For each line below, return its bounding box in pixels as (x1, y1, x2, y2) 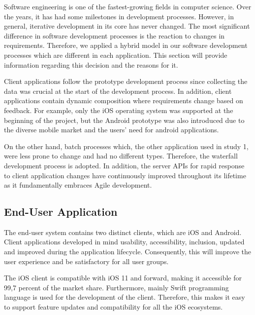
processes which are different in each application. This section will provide (4, 49, 227, 60)
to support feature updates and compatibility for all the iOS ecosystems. (4, 302, 223, 312)
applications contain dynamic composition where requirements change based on (4, 95, 243, 106)
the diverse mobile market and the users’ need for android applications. (4, 124, 219, 135)
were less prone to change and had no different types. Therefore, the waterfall (4, 151, 238, 161)
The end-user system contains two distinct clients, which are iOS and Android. (4, 227, 242, 237)
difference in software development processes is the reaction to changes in (4, 30, 225, 40)
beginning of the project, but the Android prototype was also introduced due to (4, 115, 245, 125)
